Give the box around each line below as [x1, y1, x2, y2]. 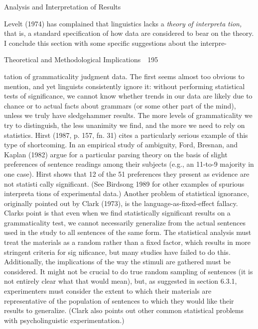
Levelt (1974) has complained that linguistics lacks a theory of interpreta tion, [4, 18, 242, 28]
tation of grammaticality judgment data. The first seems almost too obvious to [4, 71, 245, 81]
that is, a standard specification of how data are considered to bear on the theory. [4, 28, 254, 38]
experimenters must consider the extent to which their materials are [4, 286, 212, 296]
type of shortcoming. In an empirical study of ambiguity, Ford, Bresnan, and [4, 139, 238, 150]
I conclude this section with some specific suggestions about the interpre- [4, 37, 227, 48]
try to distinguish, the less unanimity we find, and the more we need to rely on [4, 119, 245, 130]
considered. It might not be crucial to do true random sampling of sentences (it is [4, 266, 253, 276]
